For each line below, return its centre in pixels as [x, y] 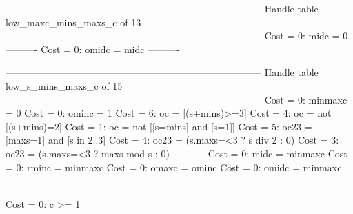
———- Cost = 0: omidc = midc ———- [93, 49]
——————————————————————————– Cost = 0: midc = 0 [177, 36]
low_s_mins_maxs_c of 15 [64, 85]
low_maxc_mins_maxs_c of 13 [73, 22]
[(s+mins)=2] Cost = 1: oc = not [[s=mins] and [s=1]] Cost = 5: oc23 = [159, 126]
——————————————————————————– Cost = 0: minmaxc [176, 99]
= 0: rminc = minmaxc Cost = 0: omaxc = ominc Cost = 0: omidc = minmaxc [174, 167]
